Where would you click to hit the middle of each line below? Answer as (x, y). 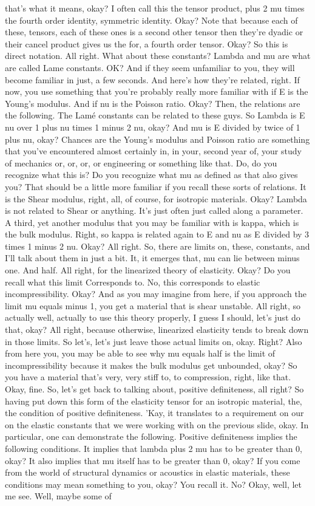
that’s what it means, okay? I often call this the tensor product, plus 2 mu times (155, 8)
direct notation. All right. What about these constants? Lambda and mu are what (158, 56)
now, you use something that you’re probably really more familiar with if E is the (157, 91)
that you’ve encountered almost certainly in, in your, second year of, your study (153, 151)
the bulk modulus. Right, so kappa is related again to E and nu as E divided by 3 (157, 234)
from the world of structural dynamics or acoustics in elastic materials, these (147, 472)
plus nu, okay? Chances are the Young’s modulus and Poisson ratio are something (157, 139)
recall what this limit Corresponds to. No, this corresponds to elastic (133, 282)
